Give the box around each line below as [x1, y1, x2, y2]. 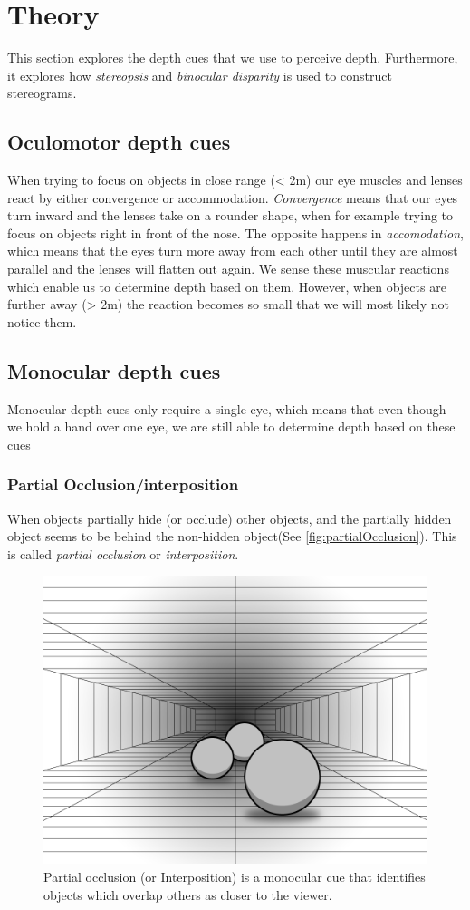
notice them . [7, 312, 77, 331]
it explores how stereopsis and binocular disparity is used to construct [7, 65, 392, 84]
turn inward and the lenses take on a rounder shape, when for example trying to [7, 206, 454, 225]
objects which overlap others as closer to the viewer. [43, 885, 332, 904]
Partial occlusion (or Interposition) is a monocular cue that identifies [43, 867, 426, 886]
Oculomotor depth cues [7, 128, 231, 156]
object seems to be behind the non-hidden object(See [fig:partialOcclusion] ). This [7, 527, 457, 546]
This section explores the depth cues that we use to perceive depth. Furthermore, [7, 48, 458, 67]
